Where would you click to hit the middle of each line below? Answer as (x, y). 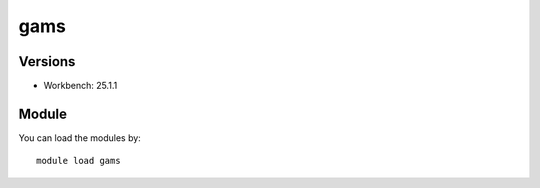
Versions (47, 61)
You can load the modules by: (80, 137)
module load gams (78, 161)
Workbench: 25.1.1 (80, 86)
